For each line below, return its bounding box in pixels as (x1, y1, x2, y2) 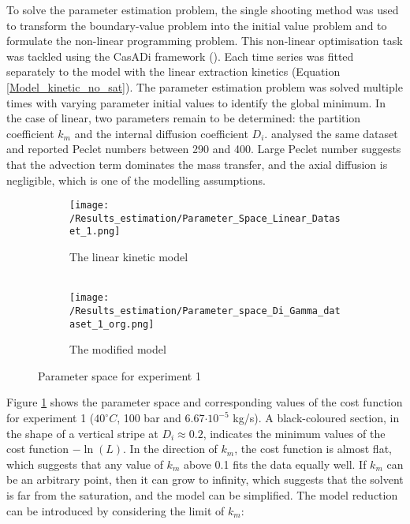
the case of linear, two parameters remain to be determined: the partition (6, 110, 361, 126)
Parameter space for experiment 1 (38, 367, 201, 384)
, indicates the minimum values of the (203, 425, 386, 441)
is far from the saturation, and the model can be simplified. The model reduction (6, 487, 398, 503)
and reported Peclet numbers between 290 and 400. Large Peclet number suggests (6, 140, 401, 157)
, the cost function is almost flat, (234, 440, 392, 457)
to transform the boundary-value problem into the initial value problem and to (6, 17, 387, 33)
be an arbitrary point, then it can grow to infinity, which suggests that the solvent (6, 471, 404, 488)
